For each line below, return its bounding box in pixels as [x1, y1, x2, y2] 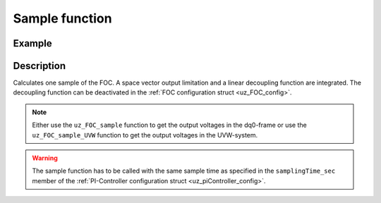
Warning [32, 154, 58, 162]
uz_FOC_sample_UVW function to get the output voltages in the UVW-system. [32, 130, 258, 139]
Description [13, 60, 66, 72]
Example [13, 37, 52, 49]
